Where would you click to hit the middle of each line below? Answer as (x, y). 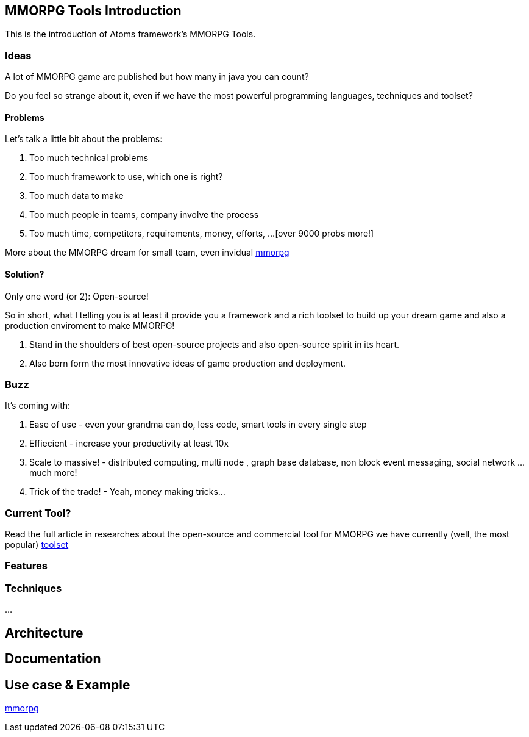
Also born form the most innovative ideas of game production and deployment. (188, 363)
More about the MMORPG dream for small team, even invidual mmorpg (147, 253)
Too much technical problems (89, 158)
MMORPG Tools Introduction (93, 11)
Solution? (25, 274)
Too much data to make (76, 196)
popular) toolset (37, 545)
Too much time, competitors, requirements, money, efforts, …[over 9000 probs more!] (202, 234)
